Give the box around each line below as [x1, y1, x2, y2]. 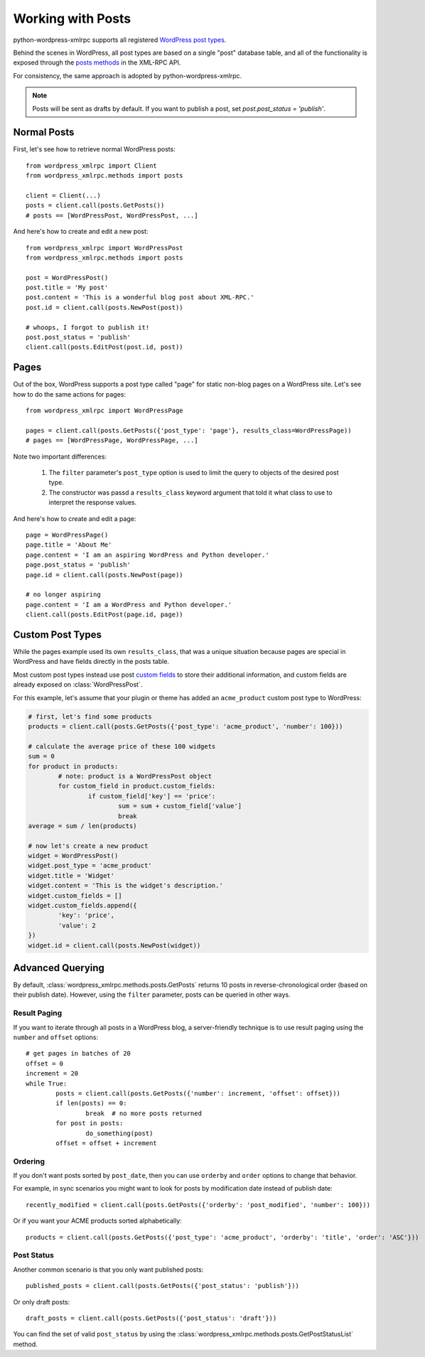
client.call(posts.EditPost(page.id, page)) [26, 611, 184, 618]
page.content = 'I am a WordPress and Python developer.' [26, 601, 232, 608]
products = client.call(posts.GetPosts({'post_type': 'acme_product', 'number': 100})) [28, 722, 343, 730]
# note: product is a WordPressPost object [58, 772, 212, 780]
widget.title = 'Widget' [28, 871, 115, 879]
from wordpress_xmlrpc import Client [26, 161, 158, 170]
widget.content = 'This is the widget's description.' [28, 881, 223, 890]
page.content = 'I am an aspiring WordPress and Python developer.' [26, 551, 269, 559]
